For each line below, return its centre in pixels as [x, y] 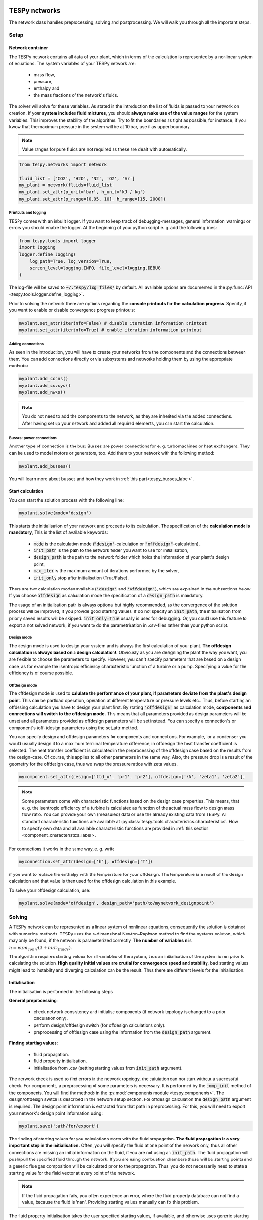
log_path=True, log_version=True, [71, 261]
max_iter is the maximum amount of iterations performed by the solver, [106, 571]
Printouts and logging [28, 213]
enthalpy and [47, 88]
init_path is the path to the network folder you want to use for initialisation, [111, 550]
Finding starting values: [34, 1043]
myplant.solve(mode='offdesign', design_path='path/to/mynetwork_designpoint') [117, 903]
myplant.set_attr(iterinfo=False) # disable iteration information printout [113, 323]
